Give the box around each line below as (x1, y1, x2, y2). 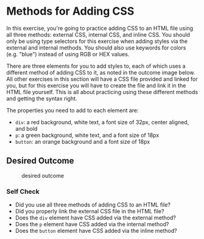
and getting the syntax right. (6, 95, 77, 102)
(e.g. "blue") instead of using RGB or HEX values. (6, 50, 130, 57)
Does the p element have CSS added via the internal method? (15, 221, 169, 228)
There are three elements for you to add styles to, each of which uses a (6, 62, 186, 70)
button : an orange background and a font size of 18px (15, 138, 150, 145)
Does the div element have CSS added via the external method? (15, 214, 177, 221)
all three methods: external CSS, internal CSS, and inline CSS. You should (6, 31, 191, 38)
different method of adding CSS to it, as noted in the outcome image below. (6, 68, 195, 76)
